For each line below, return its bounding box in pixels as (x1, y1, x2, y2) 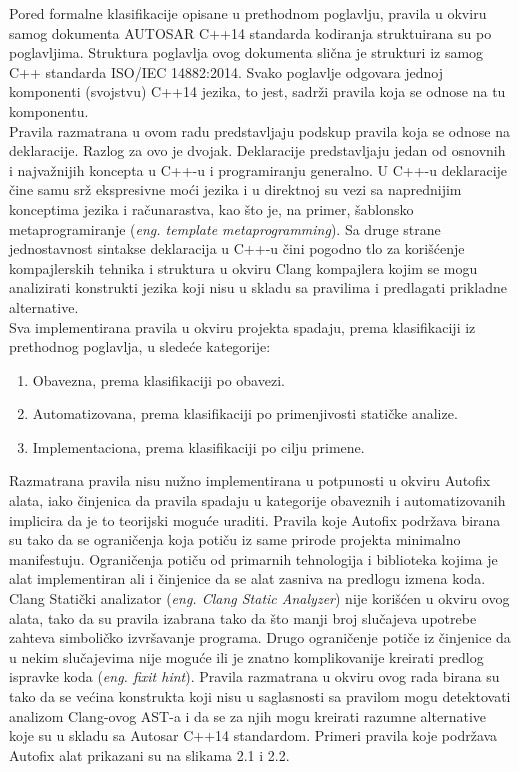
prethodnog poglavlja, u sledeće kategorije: (9, 336, 271, 357)
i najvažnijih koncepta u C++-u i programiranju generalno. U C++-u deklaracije (9, 159, 508, 180)
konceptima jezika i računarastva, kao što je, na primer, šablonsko (9, 198, 414, 219)
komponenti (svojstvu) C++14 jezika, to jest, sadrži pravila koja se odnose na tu (9, 81, 506, 102)
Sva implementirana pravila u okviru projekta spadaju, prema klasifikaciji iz (9, 316, 476, 337)
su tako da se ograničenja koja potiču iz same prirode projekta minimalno (9, 529, 461, 550)
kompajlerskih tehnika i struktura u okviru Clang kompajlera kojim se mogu (9, 257, 478, 278)
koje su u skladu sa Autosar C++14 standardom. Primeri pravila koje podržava (9, 725, 498, 746)
